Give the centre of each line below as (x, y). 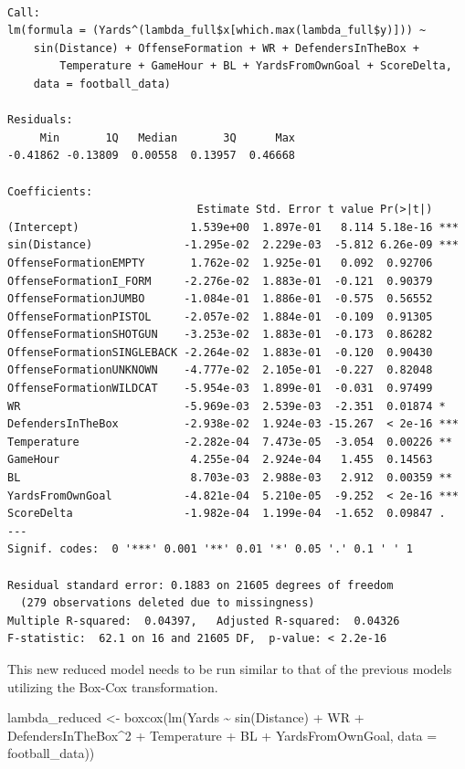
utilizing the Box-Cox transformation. (113, 686)
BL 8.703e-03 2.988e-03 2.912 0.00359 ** (230, 478)
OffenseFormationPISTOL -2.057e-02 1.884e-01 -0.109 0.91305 (220, 316)
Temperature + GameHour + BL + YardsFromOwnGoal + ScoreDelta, (256, 66)
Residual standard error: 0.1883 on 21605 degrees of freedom (201, 585)
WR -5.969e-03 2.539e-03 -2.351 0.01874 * (227, 406)
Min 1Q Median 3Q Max (167, 137)
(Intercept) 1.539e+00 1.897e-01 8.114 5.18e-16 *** (233, 227)
